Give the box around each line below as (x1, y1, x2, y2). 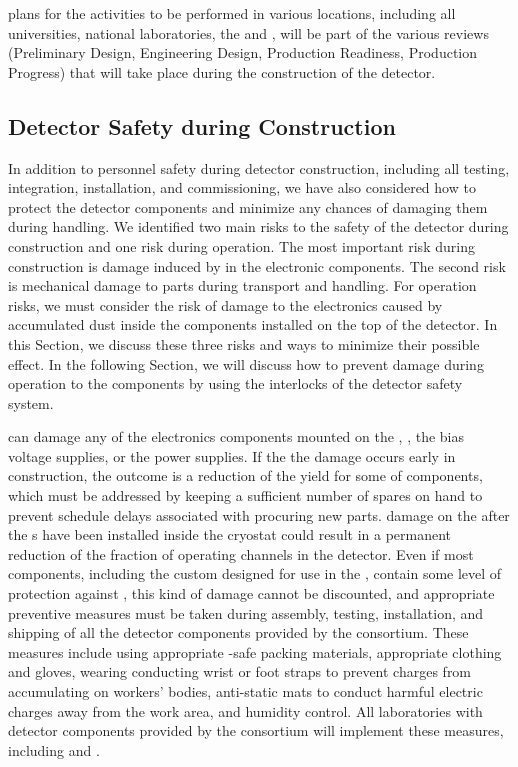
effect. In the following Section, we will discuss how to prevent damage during (8, 353, 484, 374)
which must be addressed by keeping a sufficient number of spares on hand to (8, 485, 483, 506)
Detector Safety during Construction (8, 110, 396, 141)
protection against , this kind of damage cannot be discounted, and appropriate (8, 583, 495, 604)
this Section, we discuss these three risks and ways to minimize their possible (8, 333, 480, 354)
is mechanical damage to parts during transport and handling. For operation (8, 275, 477, 296)
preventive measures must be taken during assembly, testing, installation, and (8, 602, 484, 623)
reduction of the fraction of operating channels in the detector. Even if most (8, 543, 474, 564)
